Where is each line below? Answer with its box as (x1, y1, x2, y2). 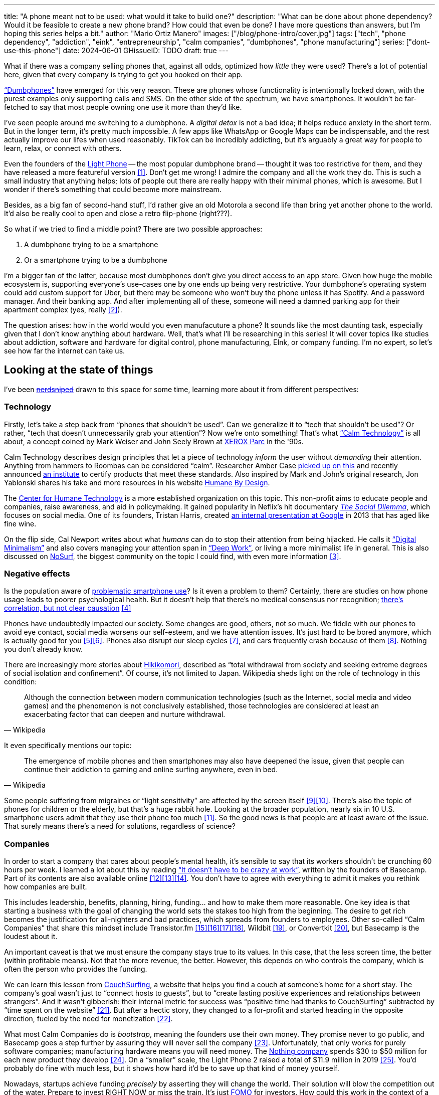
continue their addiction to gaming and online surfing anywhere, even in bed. (24, 765, 278, 774)
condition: (4, 677, 37, 686)
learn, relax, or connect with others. (4, 144, 122, 152)
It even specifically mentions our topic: (4, 741, 132, 750)
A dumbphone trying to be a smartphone (24, 240, 158, 249)
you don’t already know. (4, 645, 83, 654)
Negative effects (4, 568, 70, 579)
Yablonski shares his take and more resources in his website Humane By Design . (4, 478, 270, 487)
